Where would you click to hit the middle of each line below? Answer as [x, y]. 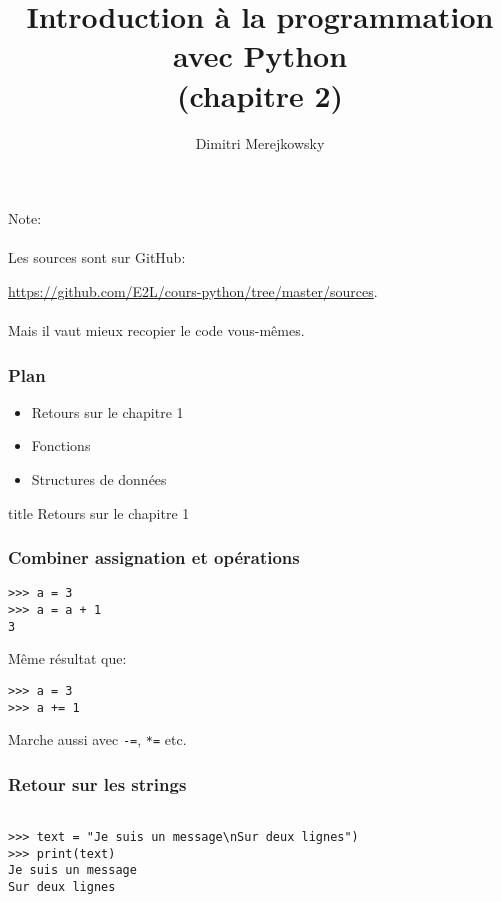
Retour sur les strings [97, 783]
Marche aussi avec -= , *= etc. [97, 739]
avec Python [260, 55]
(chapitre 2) [260, 94]
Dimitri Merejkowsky [260, 142]
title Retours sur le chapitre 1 [99, 512]
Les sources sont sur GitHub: [97, 257]
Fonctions [61, 445]
